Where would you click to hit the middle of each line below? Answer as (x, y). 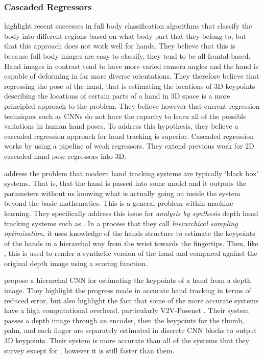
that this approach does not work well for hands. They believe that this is (120, 46)
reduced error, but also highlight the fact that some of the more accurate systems (131, 300)
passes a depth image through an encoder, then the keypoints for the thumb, (124, 320)
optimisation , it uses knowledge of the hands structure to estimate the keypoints (130, 233)
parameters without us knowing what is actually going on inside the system (122, 193)
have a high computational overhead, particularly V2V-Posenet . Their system (127, 310)
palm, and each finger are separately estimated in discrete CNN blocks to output (130, 330)
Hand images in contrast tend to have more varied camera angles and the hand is (131, 66)
